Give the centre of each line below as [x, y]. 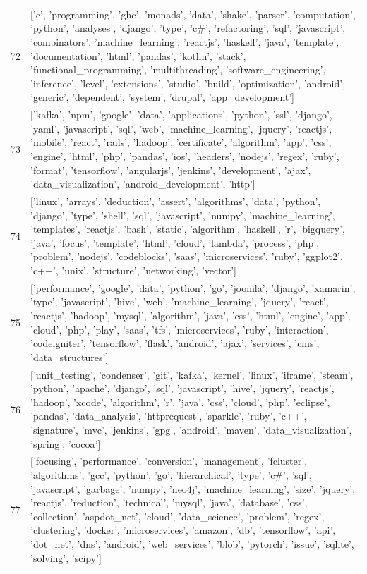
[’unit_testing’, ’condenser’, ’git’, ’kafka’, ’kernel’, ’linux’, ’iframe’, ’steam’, [192, 374]
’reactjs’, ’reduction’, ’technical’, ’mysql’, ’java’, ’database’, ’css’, [169, 502]
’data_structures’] [70, 356]
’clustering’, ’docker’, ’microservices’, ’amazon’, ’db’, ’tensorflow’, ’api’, [183, 530]
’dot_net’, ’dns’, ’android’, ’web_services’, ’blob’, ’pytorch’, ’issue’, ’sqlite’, [192, 543]
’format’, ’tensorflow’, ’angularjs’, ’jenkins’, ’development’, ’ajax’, [171, 170]
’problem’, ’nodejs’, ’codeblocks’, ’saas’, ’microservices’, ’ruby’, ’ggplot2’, [187, 256]
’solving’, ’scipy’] [66, 557]
